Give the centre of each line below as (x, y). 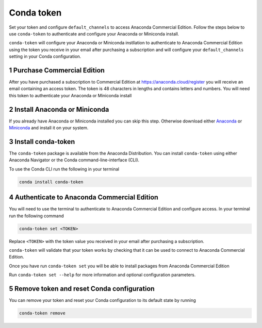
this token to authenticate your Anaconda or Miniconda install (70, 95)
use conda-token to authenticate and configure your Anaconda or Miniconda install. (94, 34)
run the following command (36, 216)
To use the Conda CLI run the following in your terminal (64, 169)
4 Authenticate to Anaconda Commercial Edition (84, 198)
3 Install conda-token (42, 142)
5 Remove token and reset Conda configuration (82, 289)
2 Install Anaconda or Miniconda (59, 109)
